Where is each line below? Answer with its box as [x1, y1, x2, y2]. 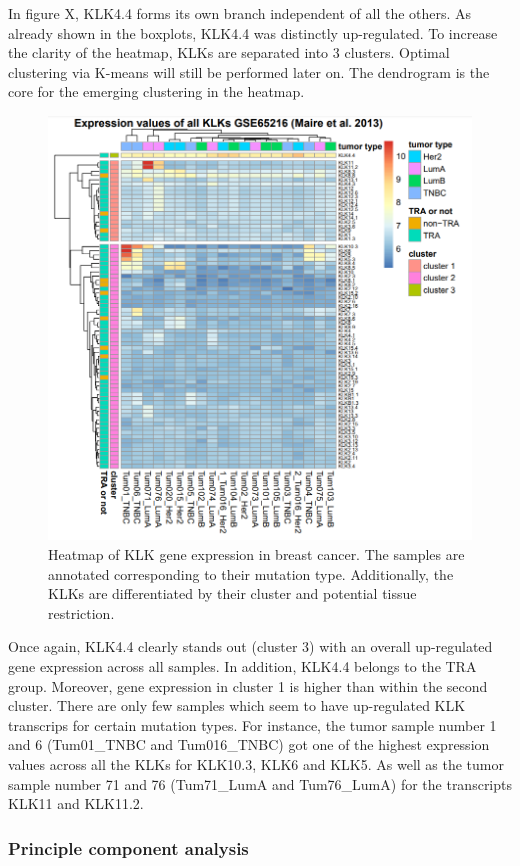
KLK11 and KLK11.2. [8, 793, 144, 814]
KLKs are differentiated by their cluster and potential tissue [48, 583, 417, 604]
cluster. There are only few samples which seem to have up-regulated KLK [8, 695, 466, 716]
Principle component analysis [8, 835, 249, 860]
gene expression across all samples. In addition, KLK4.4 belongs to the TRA [8, 656, 477, 677]
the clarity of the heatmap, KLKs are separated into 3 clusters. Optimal [8, 42, 450, 63]
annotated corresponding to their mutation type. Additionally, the [48, 563, 454, 584]
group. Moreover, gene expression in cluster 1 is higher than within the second [8, 675, 488, 696]
